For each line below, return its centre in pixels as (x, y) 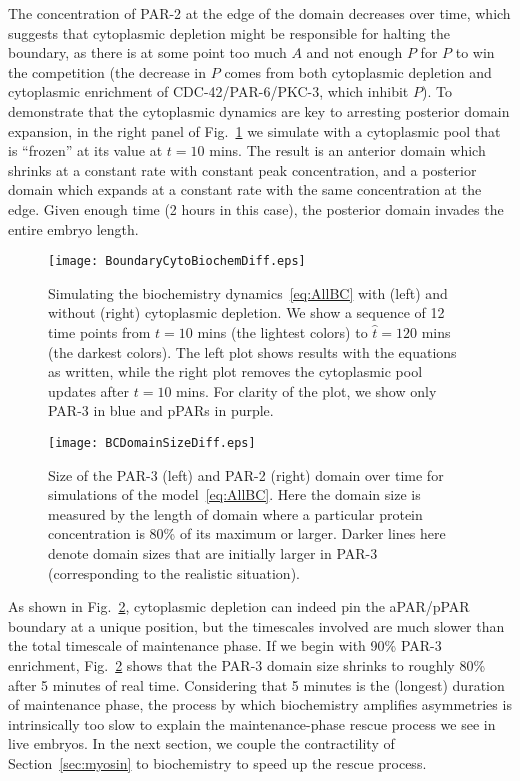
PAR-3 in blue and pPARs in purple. (161, 410)
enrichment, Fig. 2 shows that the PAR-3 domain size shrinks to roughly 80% (247, 664)
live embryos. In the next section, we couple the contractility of (201, 743)
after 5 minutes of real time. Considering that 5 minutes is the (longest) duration (256, 684)
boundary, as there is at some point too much (147, 52)
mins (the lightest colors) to (282, 331)
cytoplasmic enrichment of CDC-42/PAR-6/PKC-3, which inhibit (208, 91)
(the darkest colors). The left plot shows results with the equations (252, 351)
